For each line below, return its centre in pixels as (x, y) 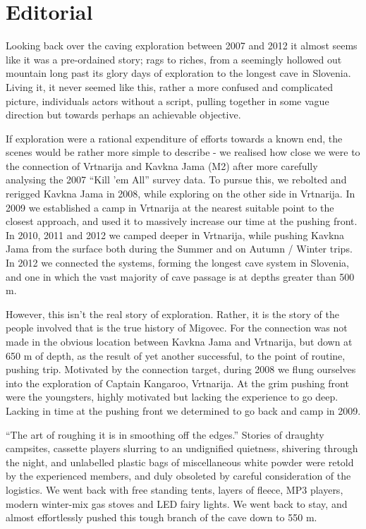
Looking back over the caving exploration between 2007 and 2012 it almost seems (182, 45)
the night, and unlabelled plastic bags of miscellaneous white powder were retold (180, 462)
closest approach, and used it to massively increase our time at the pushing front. (182, 221)
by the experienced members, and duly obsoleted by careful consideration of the (178, 476)
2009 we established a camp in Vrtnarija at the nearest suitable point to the (170, 207)
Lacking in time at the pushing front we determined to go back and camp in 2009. (183, 410)
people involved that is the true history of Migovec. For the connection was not (177, 328)
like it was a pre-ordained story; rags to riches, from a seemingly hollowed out (174, 59)
